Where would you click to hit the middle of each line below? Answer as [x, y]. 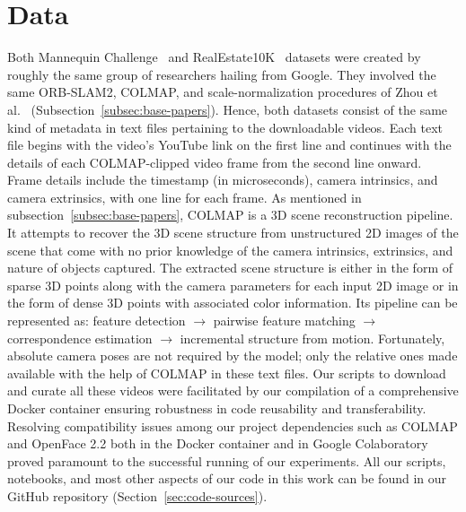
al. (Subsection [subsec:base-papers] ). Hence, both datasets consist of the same [228, 109]
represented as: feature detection [97, 321]
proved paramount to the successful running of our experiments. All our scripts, [227, 460]
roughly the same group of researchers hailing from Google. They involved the [222, 74]
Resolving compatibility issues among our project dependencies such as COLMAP [233, 425]
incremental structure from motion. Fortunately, [312, 338]
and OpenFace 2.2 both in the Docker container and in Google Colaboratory [218, 443]
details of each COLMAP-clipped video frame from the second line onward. [215, 162]
